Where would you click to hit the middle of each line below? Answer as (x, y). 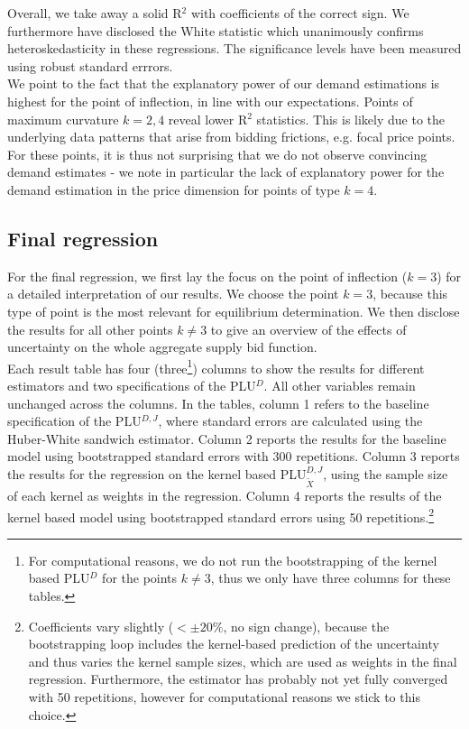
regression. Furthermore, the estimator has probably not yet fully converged (238, 679)
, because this (410, 294)
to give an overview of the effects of (308, 329)
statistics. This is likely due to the (351, 119)
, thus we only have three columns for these (331, 578)
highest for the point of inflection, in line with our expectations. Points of (210, 101)
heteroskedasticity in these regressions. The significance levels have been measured (234, 48)
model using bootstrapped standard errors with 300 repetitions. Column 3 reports (234, 456)
